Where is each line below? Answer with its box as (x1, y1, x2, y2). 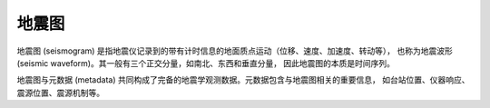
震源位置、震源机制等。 (16, 87, 104, 98)
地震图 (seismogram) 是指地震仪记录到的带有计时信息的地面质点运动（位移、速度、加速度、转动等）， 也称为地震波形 (16, 45, 453, 56)
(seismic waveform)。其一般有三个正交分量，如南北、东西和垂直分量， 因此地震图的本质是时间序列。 (16, 57, 395, 68)
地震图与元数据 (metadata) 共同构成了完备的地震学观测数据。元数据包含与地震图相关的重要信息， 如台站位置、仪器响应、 (16, 74, 470, 85)
